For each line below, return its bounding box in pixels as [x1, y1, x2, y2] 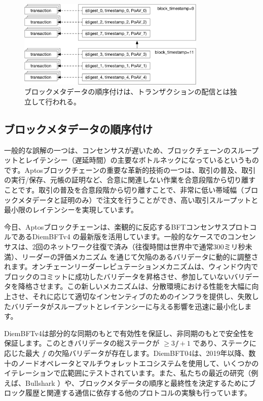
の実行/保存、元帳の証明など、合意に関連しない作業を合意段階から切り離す [4, 174, 256, 185]
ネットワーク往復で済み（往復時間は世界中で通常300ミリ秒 [50, 241, 245, 251]
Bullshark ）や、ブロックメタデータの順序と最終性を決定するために [25, 377, 249, 388]
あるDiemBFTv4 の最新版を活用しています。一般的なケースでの [18, 231, 228, 242]
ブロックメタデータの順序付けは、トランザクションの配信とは [24, 86, 230, 97]
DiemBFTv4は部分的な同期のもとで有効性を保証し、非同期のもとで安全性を [4, 327, 254, 338]
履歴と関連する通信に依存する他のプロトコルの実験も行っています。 [25, 387, 251, 398]
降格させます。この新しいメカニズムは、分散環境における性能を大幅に [18, 281, 252, 291]
